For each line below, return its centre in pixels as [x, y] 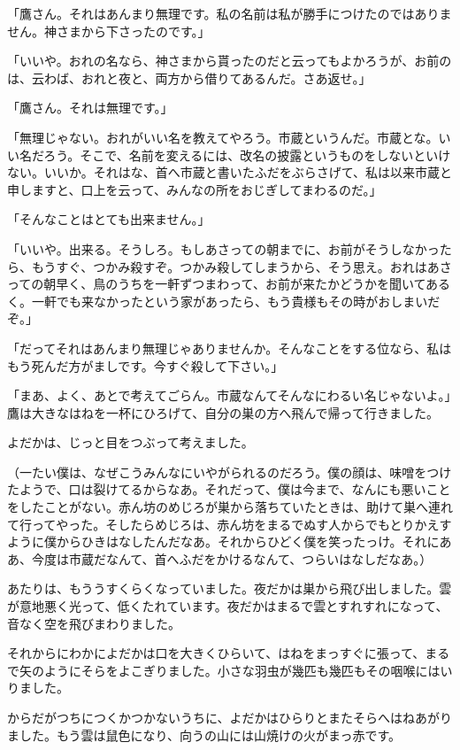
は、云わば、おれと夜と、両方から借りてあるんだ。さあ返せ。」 [189, 77]
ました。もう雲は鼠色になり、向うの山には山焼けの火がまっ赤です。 [204, 735]
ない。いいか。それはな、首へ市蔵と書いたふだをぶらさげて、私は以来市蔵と [230, 172]
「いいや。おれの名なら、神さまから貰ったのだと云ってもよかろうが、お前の [230, 61]
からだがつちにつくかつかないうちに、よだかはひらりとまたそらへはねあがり [230, 717]
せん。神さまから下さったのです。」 [109, 31]
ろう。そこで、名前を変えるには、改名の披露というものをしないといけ [247, 155]
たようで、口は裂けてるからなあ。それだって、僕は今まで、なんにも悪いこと [229, 489]
